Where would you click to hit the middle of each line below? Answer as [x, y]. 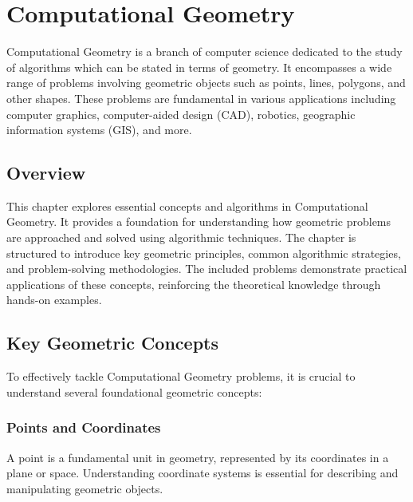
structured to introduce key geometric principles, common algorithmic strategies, [204, 253]
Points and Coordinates [84, 427]
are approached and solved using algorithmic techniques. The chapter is [181, 237]
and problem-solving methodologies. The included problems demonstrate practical [207, 269]
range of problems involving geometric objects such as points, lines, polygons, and [206, 83]
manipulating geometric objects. [85, 488]
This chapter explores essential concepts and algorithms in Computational [187, 206]
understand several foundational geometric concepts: [134, 391]
